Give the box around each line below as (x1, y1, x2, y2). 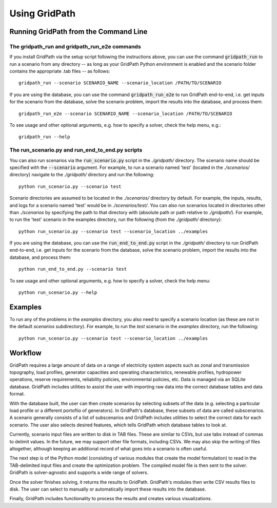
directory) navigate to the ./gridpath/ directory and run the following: (9, 172, 154, 178)
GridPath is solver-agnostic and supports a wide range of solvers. (9, 469, 149, 476)
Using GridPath (9, 8, 76, 19)
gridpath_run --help (18, 134, 70, 140)
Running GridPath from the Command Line (9, 27, 148, 36)
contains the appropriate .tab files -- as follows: (9, 68, 110, 74)
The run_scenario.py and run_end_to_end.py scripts (9, 146, 143, 154)
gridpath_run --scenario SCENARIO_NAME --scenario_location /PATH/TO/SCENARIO (18, 80, 222, 86)
